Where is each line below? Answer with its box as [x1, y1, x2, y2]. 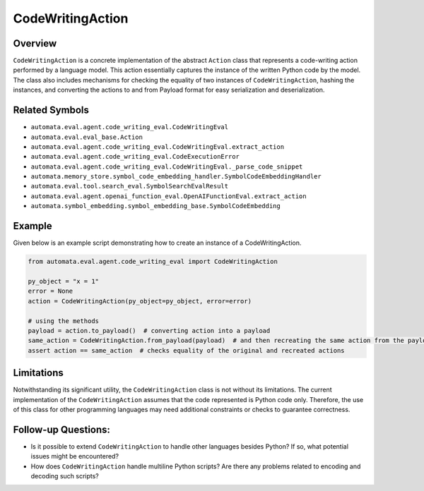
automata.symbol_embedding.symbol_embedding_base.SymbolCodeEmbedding [30, 202, 281, 210]
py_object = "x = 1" [28, 277, 99, 285]
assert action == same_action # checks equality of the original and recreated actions [28, 346, 346, 354]
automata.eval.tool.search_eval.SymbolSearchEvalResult [30, 182, 229, 190]
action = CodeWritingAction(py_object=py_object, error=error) [28, 297, 252, 305]
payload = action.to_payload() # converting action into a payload [28, 327, 271, 334]
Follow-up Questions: [13, 423, 111, 435]
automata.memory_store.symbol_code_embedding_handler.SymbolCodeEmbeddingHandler [30, 173, 322, 181]
